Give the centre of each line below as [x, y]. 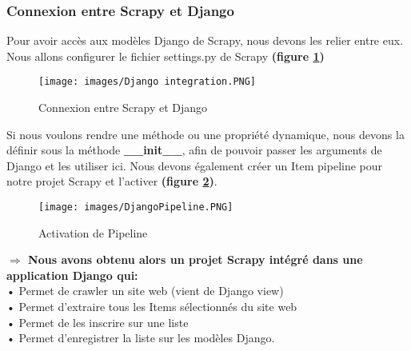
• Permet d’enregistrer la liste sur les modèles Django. [141, 338]
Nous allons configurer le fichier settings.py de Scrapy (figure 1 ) [166, 56]
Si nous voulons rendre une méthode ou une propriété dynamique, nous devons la [205, 134]
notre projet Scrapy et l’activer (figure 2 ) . [112, 181]
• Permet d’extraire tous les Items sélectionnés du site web [152, 307]
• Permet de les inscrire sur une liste [98, 322]
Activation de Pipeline [93, 232]
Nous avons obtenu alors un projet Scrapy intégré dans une [196, 259]
